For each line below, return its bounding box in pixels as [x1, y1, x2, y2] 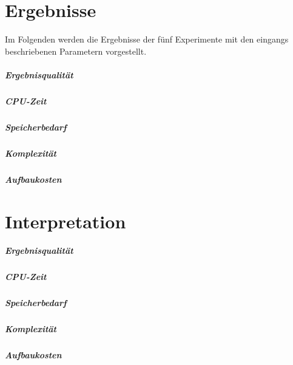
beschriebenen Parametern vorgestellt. [5, 44, 147, 57]
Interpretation [5, 208, 126, 233]
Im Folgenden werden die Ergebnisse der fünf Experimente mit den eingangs [5, 33, 289, 46]
